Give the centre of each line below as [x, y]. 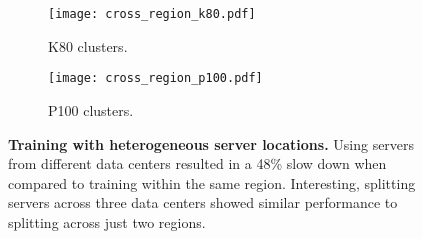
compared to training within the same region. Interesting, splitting [212, 182]
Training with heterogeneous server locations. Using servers [211, 143]
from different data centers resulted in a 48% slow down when [197, 163]
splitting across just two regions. [107, 221]
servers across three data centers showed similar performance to [203, 202]
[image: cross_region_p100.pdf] [155, 78]
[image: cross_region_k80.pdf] [152, 14]
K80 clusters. [88, 45]
